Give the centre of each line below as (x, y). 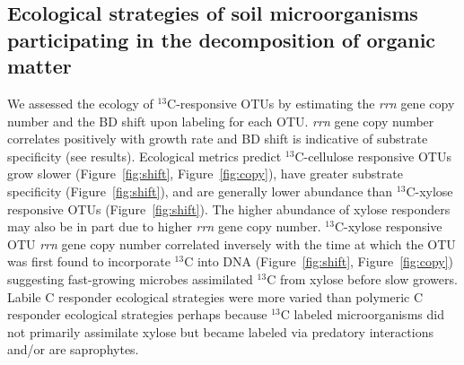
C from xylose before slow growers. (362, 278)
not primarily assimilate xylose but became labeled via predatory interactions (220, 331)
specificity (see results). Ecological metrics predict (144, 156)
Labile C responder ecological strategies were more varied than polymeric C (215, 296)
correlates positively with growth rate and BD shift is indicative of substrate (218, 139)
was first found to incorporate (89, 261)
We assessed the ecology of (80, 103)
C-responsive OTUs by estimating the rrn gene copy (311, 103)
